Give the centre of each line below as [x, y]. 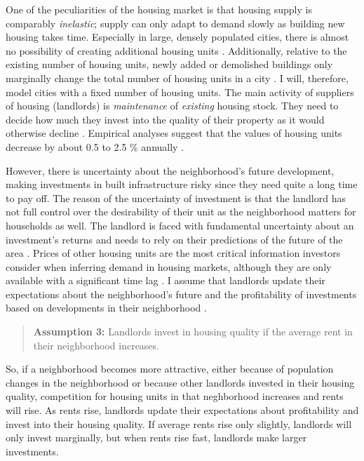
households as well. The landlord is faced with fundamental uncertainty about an [180, 225]
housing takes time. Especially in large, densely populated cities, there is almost [177, 37]
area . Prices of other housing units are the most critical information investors [173, 253]
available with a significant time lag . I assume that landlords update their [166, 280]
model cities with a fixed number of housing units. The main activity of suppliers [180, 92]
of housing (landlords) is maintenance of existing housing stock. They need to [172, 106]
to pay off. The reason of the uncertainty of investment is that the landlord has [176, 198]
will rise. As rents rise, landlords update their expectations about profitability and [182, 410]
